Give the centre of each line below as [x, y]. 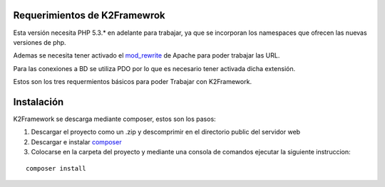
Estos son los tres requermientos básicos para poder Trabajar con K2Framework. [133, 82]
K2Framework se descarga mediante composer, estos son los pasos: [115, 119]
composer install [56, 168]
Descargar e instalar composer [76, 141]
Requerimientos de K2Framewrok [89, 15]
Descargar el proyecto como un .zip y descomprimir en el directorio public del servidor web [166, 132]
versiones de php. [40, 42]
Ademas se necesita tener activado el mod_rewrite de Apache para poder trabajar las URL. [147, 55]
